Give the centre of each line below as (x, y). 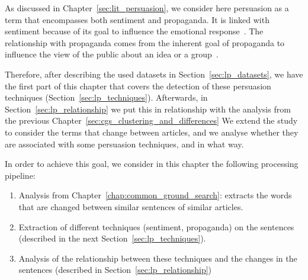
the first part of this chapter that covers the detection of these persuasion (138, 86)
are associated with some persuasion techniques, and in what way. (124, 144)
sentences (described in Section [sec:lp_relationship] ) (115, 270)
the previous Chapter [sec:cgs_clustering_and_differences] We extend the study (151, 120)
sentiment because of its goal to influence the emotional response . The (134, 31)
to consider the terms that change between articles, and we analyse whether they (152, 132)
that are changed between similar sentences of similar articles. (131, 206)
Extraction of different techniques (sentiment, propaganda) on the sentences (156, 226)
